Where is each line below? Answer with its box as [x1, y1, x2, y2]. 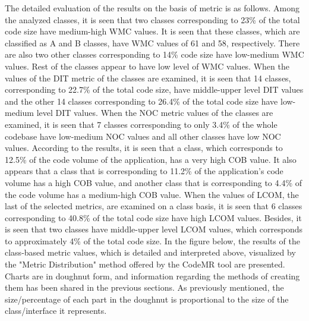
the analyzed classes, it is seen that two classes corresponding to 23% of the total [5, 13, 300, 26]
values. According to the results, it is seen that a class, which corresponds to [5, 141, 283, 154]
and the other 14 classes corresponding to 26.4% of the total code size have [5, 95, 278, 107]
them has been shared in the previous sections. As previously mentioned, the [5, 281, 284, 294]
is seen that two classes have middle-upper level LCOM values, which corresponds [5, 223, 302, 235]
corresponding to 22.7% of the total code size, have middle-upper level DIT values [5, 83, 304, 96]
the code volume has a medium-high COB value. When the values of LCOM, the [5, 188, 299, 200]
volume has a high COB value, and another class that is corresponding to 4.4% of [5, 176, 302, 188]
